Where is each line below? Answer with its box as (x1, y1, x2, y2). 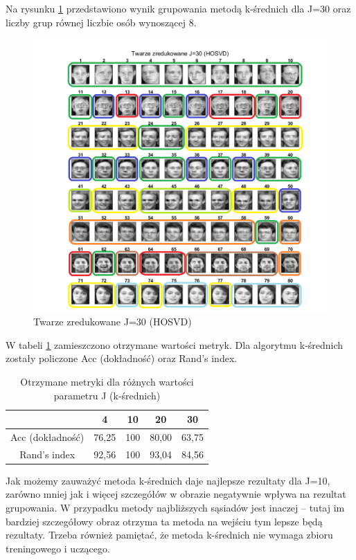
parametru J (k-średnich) (53, 388, 161, 402)
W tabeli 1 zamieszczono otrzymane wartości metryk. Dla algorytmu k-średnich (6, 337, 344, 352)
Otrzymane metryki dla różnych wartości (20, 374, 194, 388)
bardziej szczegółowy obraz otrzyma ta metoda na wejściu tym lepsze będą (6, 514, 323, 528)
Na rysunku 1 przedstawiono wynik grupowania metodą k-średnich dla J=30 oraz (6, 1, 351, 15)
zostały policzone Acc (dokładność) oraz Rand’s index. (6, 351, 238, 365)
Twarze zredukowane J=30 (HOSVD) (33, 314, 192, 329)
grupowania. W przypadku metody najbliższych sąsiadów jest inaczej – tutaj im (6, 500, 345, 515)
